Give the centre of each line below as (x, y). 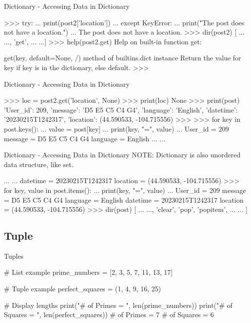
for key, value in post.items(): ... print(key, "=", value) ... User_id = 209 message (125, 190)
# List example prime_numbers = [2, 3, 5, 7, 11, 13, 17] (88, 272)
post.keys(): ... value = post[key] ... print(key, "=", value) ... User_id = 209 (116, 128)
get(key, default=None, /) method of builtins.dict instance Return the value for (123, 58)
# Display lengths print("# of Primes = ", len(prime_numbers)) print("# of (118, 305)
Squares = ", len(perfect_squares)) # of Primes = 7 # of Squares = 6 (109, 314)
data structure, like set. (39, 164)
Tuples (14, 256)
